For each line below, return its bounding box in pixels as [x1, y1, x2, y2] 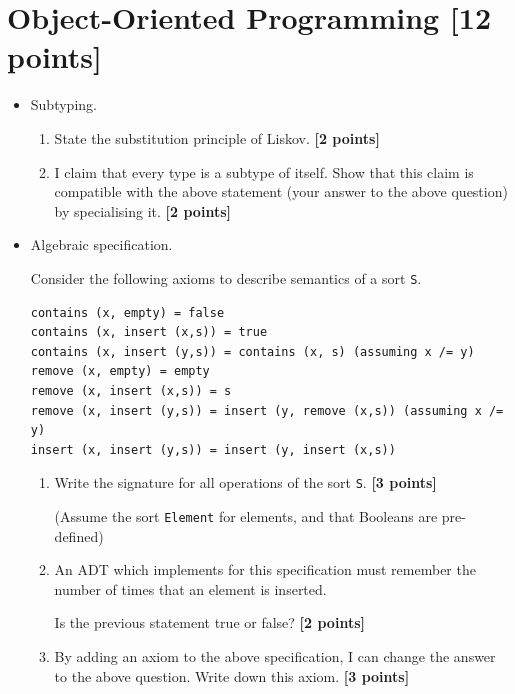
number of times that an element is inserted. [54, 578, 327, 599]
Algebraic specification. [30, 234, 173, 255]
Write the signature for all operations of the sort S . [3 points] [54, 472, 437, 493]
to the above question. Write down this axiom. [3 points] [54, 665, 410, 686]
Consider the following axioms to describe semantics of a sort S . [30, 267, 422, 288]
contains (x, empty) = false [30, 305, 225, 320]
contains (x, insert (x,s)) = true [30, 325, 268, 340]
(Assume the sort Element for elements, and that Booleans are [54, 505, 438, 526]
